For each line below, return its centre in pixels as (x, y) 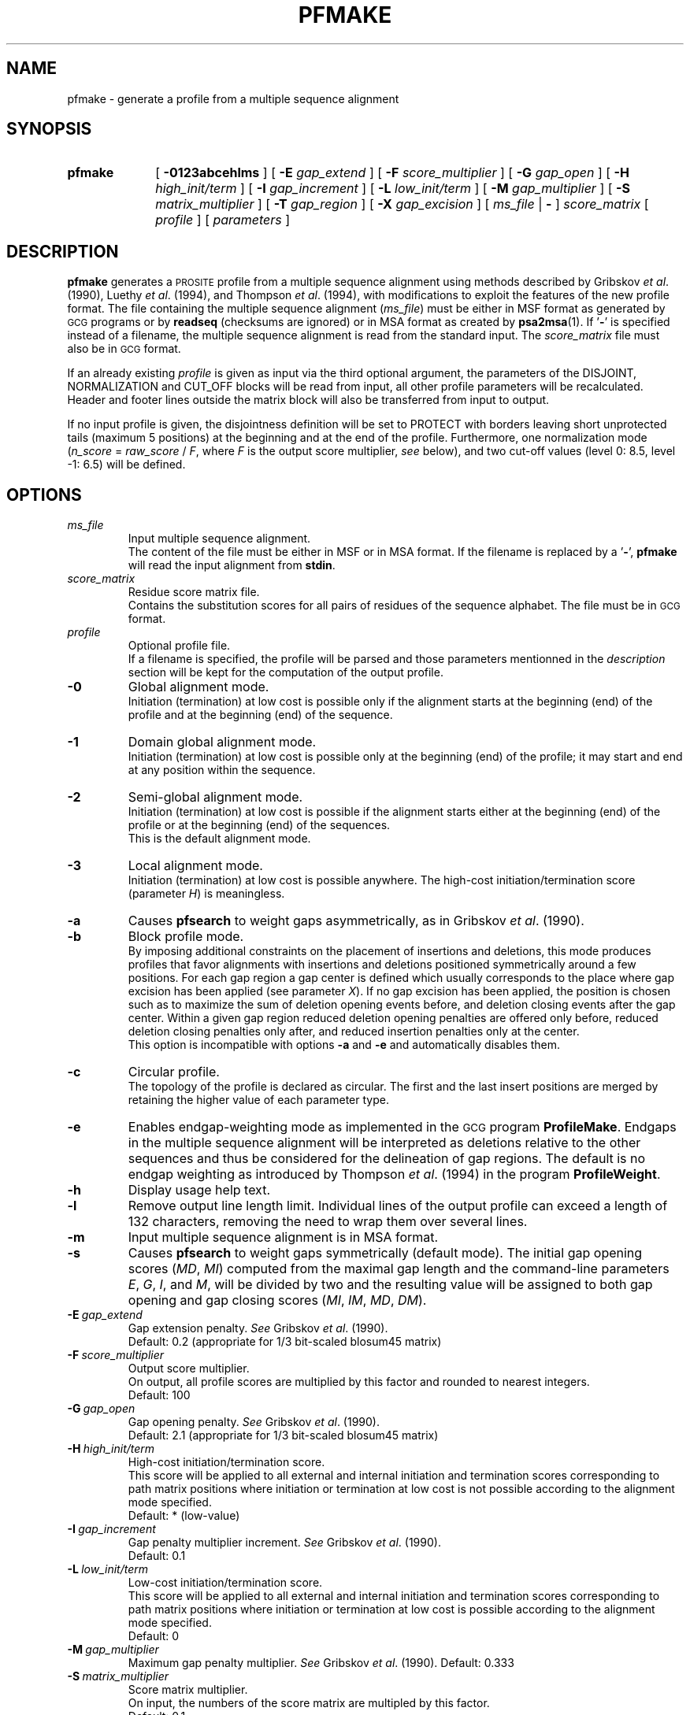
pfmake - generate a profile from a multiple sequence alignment (233, 98)
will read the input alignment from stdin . (232, 565)
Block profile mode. (186, 937)
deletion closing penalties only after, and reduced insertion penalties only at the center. (354, 1032)
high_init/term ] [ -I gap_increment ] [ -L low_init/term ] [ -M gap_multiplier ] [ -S (393, 189)
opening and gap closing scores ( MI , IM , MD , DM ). (277, 1300)
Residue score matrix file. (194, 592)
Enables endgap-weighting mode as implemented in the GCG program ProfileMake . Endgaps (402, 1127)
